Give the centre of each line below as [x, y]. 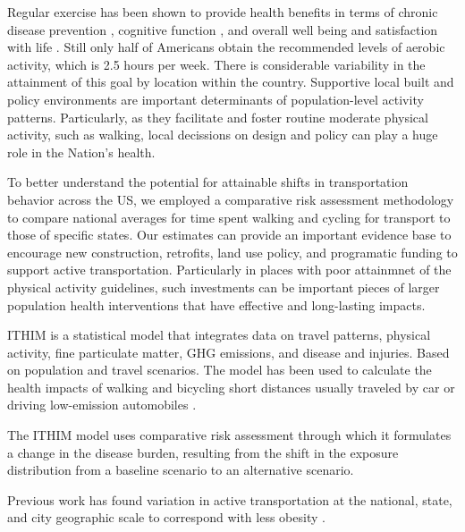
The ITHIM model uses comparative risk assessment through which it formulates [229, 435]
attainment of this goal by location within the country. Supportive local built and [231, 82]
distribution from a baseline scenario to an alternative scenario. [181, 470]
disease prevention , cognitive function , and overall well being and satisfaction [223, 29]
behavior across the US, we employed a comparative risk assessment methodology [231, 199]
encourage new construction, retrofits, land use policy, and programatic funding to [232, 252]
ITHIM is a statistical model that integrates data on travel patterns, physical [219, 335]
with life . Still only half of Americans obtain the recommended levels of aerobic [226, 47]
